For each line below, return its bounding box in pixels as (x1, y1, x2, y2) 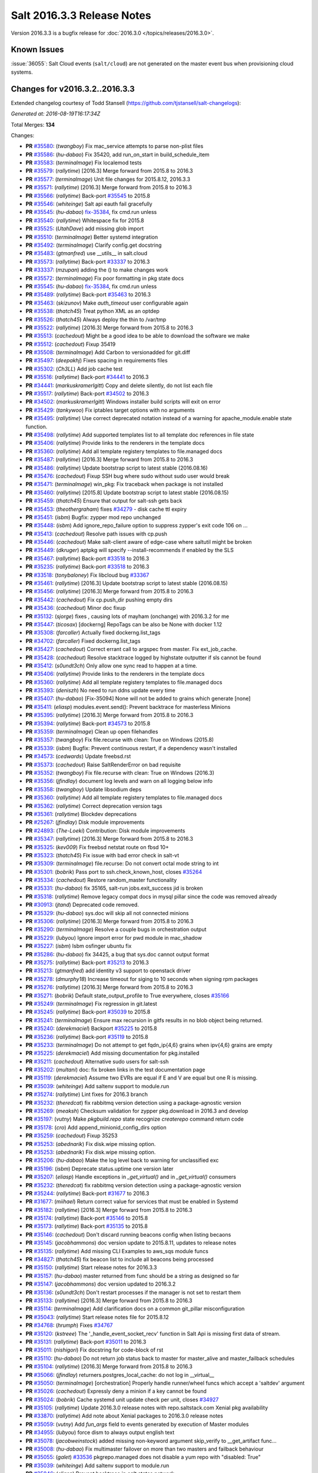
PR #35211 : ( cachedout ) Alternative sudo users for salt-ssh (25, 1058, 169, 1065)
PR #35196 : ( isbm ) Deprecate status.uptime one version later (25, 1165, 174, 1172)
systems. (11, 68, 33, 75)
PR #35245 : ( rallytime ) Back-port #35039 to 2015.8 (25, 1008, 151, 1016)
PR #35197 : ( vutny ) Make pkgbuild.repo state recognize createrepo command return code (25, 1115, 244, 1122)
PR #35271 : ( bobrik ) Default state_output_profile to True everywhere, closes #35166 (25, 992, 230, 999)
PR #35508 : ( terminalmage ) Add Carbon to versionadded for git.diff (25, 349, 191, 356)
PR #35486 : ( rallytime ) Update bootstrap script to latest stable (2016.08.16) (25, 464, 208, 471)
